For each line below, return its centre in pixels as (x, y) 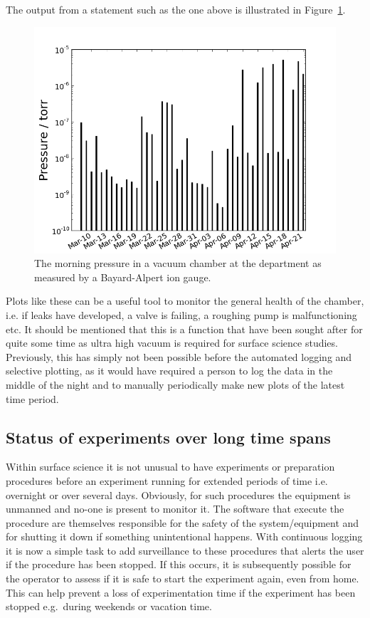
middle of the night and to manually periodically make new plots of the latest (175, 384)
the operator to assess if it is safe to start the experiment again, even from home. (183, 578)
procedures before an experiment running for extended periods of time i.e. (167, 480)
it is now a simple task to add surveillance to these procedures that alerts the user (185, 550)
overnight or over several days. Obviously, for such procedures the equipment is (178, 494)
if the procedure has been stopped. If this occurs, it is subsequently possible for (179, 564)
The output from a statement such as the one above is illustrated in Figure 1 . (176, 9)
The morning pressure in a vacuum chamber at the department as (178, 263)
